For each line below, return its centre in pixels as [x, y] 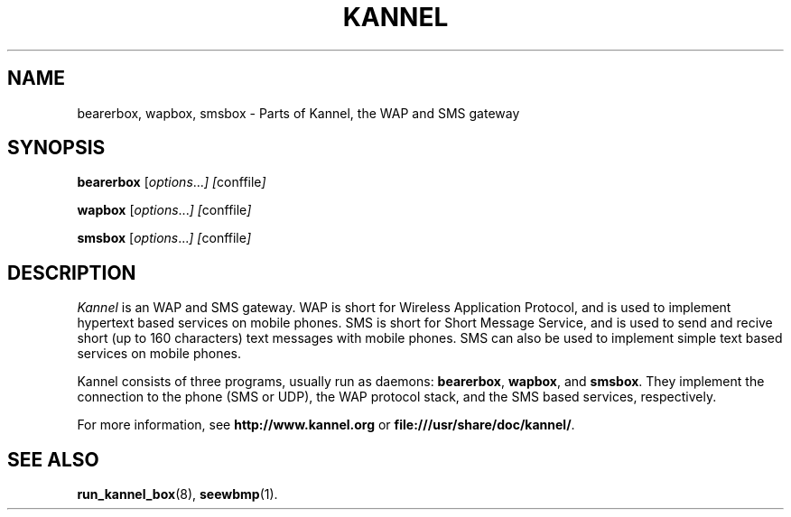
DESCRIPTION [72, 272]
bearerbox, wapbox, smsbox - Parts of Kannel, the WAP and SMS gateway [298, 113]
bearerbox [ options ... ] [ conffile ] [172, 182]
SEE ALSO [53, 459]
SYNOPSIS [56, 148]
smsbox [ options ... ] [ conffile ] [164, 238]
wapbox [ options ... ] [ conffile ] [164, 210]
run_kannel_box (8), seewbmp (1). [177, 494]
